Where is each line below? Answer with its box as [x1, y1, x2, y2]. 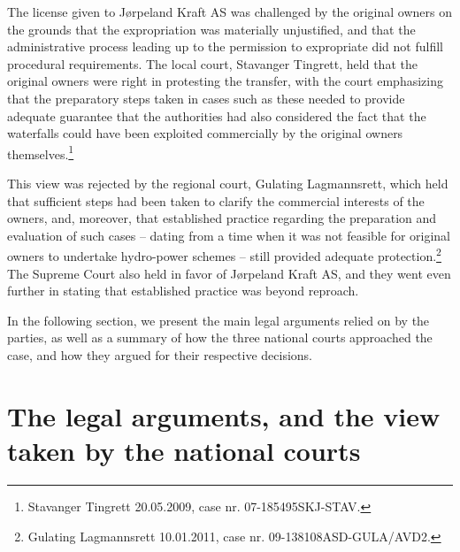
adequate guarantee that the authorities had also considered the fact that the [7, 106, 426, 125]
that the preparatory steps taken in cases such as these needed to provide [7, 88, 405, 107]
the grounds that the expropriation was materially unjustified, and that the [7, 19, 416, 38]
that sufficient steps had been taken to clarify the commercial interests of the [7, 191, 425, 210]
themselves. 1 [7, 142, 74, 163]
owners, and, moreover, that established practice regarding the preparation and [7, 209, 437, 227]
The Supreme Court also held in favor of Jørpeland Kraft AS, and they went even [7, 264, 451, 282]
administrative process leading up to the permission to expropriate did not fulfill [7, 37, 443, 56]
